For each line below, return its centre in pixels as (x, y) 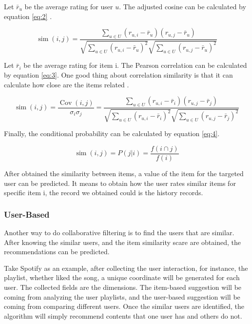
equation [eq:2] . (28, 16)
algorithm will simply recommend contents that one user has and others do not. (123, 315)
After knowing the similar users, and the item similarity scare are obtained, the (122, 242)
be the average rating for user (69, 6)
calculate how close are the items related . (67, 84)
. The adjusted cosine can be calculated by (183, 6)
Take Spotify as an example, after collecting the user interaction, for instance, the (126, 268)
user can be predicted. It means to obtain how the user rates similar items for (120, 183)
